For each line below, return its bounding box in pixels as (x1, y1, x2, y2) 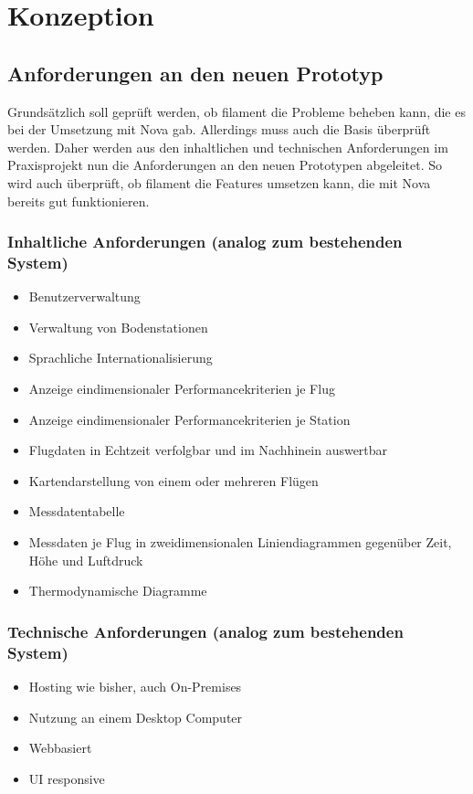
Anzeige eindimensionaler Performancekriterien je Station (28, 409, 351, 429)
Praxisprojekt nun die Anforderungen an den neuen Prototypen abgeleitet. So (7, 155, 442, 175)
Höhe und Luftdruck (28, 550, 143, 569)
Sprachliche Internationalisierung (28, 348, 213, 367)
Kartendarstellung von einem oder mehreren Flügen (28, 471, 319, 490)
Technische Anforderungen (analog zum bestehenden (7, 619, 404, 642)
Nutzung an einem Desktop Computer (28, 707, 243, 726)
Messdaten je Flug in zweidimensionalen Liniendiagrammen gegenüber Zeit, (28, 533, 452, 552)
